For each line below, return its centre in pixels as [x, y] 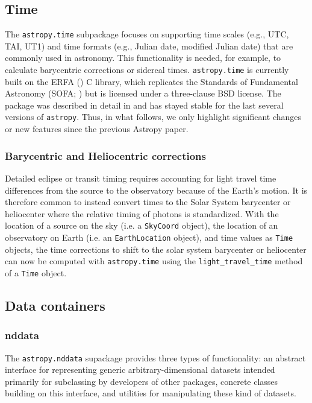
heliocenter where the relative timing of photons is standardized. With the [142, 213]
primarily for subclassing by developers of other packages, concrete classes [142, 381]
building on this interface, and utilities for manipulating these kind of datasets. [151, 393]
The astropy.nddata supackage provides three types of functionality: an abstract [155, 357]
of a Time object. [36, 272]
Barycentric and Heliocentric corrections [105, 155]
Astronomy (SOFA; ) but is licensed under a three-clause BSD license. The [143, 93]
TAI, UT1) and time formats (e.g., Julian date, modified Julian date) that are [149, 46]
